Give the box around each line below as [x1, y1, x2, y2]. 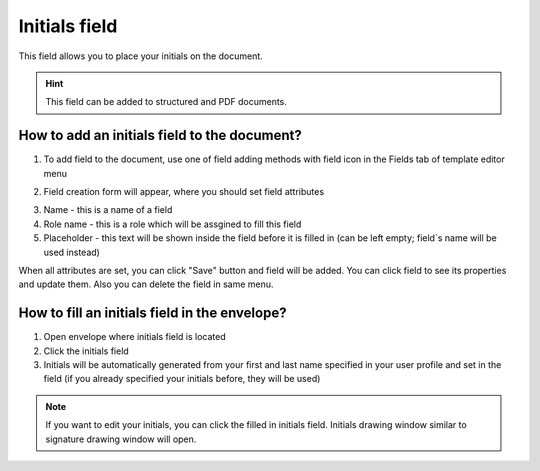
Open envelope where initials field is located [43, 331, 227, 343]
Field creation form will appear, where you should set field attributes [43, 186, 325, 198]
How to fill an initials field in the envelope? [18, 305, 287, 322]
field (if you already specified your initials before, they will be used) [43, 373, 321, 385]
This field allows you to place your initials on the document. [18, 50, 264, 62]
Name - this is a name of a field [43, 204, 173, 216]
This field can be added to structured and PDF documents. [45, 96, 287, 108]
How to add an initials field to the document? [18, 127, 302, 144]
